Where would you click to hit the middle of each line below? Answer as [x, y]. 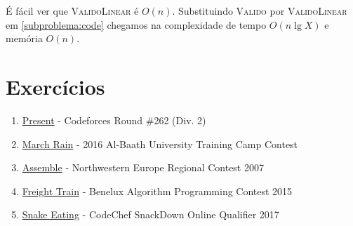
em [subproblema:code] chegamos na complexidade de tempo [136, 24]
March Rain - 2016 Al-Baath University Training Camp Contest [160, 144]
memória [24, 38]
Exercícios [55, 86]
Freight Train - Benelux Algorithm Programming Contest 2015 [157, 191]
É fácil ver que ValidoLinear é [72, 11]
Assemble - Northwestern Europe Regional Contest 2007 [143, 167]
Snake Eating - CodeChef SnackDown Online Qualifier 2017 [151, 214]
